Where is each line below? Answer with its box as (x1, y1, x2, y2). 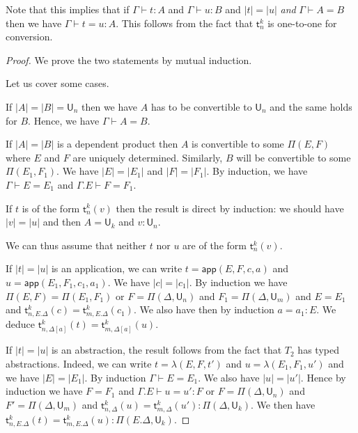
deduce (6, 317, 35, 331)
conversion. (6, 29, 53, 44)
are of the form (182, 237, 247, 252)
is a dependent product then (57, 136, 178, 151)
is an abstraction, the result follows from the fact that (51, 343, 282, 357)
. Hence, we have (28, 113, 100, 127)
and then (42, 214, 81, 229)
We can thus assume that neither (6, 237, 147, 252)
